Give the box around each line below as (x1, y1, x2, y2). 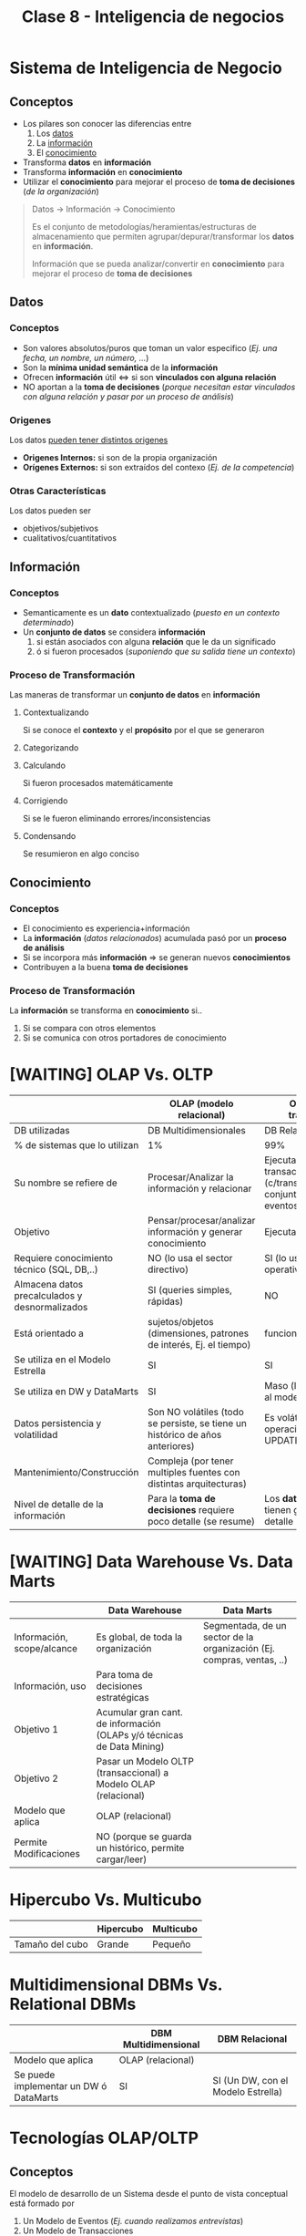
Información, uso (14, 1680, 87, 1693)
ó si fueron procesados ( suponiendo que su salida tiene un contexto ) (36, 646, 296, 657)
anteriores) (147, 1440, 196, 1453)
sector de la (203, 1630, 254, 1643)
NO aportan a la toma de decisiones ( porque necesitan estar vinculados (22, 381, 296, 392)
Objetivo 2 (14, 1772, 59, 1785)
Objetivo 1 (14, 1724, 59, 1736)
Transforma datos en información (22, 157, 152, 168)
